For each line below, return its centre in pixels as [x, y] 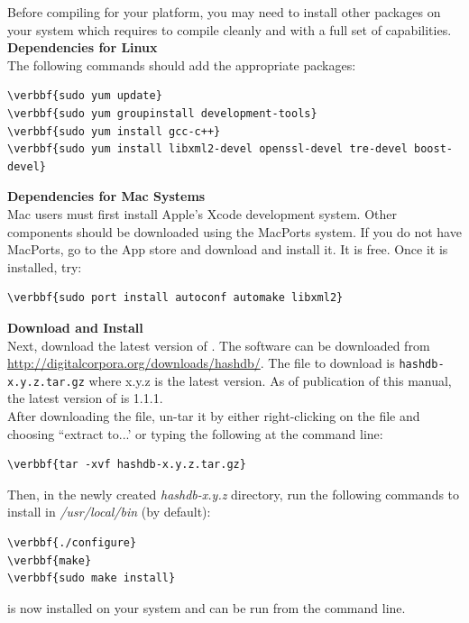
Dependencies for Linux [83, 47]
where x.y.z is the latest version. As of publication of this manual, [270, 380]
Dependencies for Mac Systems [106, 196]
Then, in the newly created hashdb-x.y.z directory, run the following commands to [234, 494]
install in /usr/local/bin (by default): [109, 512]
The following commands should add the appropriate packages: [182, 64]
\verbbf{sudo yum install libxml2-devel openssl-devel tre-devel [207, 149]
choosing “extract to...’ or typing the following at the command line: [195, 433]
